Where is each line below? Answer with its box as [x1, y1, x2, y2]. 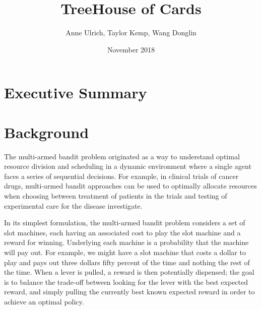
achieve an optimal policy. [4, 296, 84, 306]
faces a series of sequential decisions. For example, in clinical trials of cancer [4, 170, 239, 181]
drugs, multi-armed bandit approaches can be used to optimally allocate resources [4, 180, 257, 191]
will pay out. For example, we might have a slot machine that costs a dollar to [4, 246, 246, 257]
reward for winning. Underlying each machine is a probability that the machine [4, 237, 249, 247]
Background [4, 121, 89, 142]
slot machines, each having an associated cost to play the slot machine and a [4, 227, 241, 237]
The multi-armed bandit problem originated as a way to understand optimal [4, 151, 240, 161]
